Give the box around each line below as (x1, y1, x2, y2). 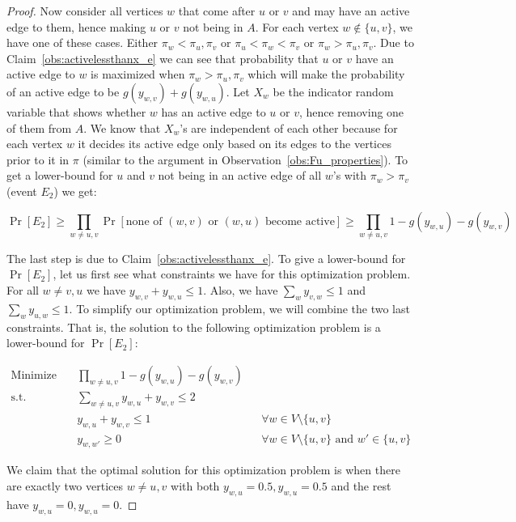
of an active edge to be (6, 83, 120, 100)
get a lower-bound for (6, 167, 113, 184)
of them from (6, 119, 72, 136)
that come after (178, 2, 256, 19)
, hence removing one (298, 103, 404, 120)
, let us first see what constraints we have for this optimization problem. (53, 265, 411, 282)
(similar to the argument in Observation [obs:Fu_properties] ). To (82, 151, 408, 168)
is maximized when (91, 66, 185, 83)
